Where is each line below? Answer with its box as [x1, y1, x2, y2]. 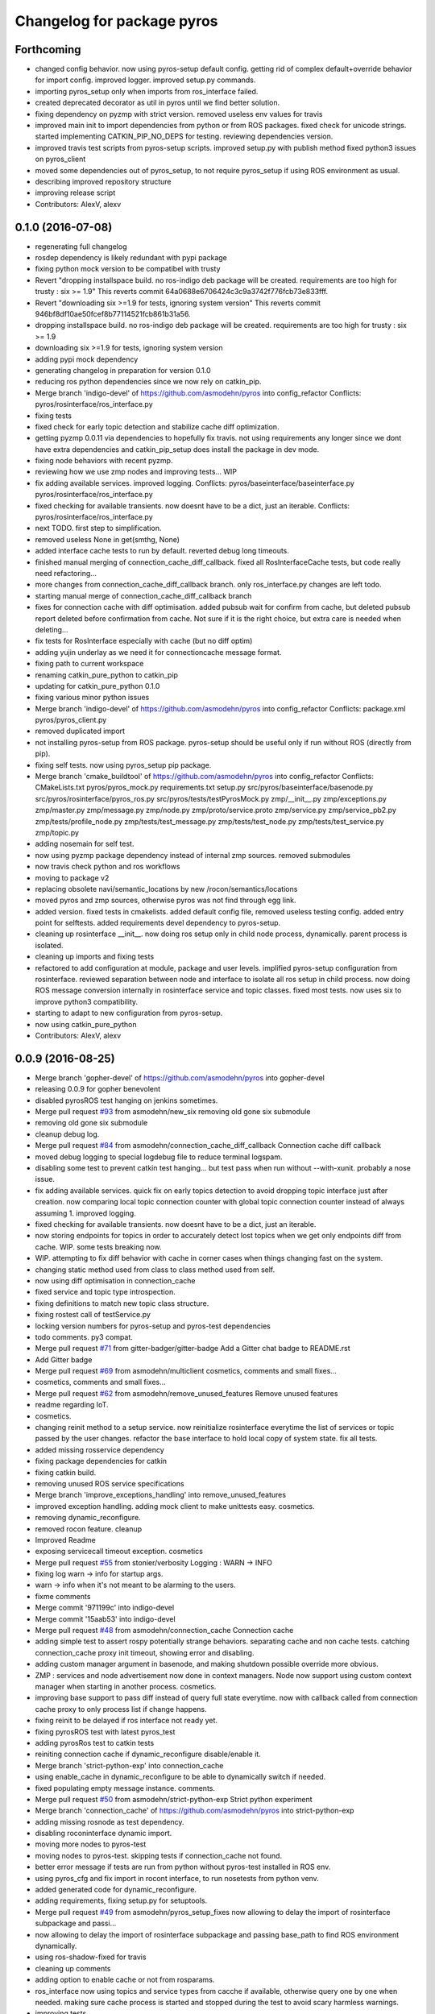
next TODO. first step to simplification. [35, 524, 162, 533]
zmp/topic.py [35, 827, 80, 837]
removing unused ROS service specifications [35, 1478, 184, 1488]
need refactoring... [35, 568, 97, 578]
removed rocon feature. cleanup [35, 1523, 143, 1534]
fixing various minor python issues [35, 693, 150, 702]
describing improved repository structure [35, 176, 172, 186]
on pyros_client [35, 154, 86, 164]
